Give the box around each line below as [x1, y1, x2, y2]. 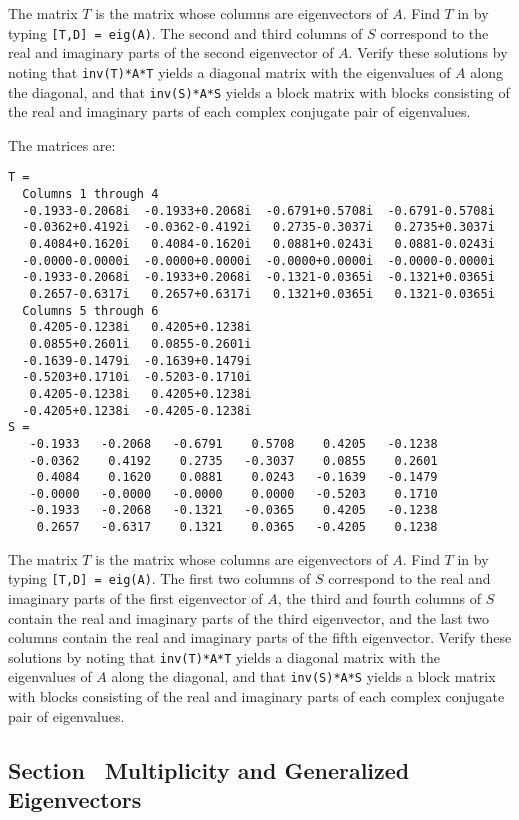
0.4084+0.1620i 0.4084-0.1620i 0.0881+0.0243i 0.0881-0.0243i [29, 236, 495, 251]
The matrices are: [8, 134, 116, 155]
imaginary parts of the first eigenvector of [8, 588, 263, 609]
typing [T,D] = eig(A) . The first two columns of [8, 568, 311, 589]
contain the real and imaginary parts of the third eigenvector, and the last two [8, 607, 490, 628]
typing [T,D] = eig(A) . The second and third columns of [8, 22, 363, 43]
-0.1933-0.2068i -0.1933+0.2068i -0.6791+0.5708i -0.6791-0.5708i [22, 203, 495, 218]
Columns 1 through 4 [22, 187, 159, 201]
